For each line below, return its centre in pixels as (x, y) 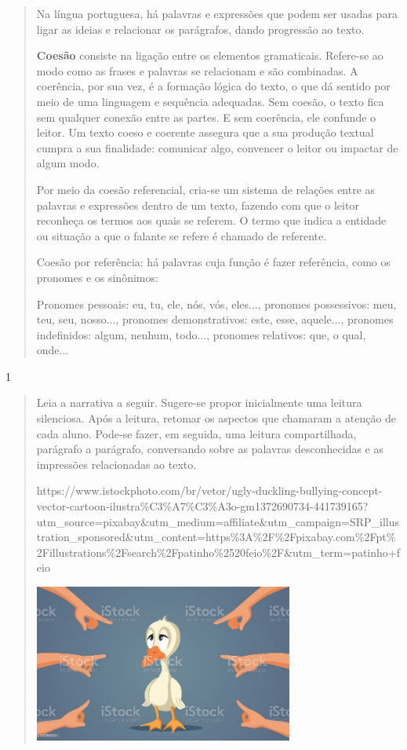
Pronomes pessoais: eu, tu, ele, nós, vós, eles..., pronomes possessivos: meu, (216, 304)
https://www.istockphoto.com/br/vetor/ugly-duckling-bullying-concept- (209, 490)
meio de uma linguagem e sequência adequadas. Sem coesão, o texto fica (210, 101)
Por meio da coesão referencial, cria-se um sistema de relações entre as (206, 189)
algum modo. (68, 163)
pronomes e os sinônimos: (97, 277)
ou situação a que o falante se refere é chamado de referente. (182, 235)
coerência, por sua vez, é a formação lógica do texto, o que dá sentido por (213, 86)
